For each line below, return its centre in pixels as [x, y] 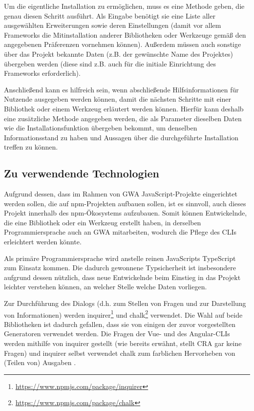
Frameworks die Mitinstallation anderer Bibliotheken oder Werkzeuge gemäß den [125, 34]
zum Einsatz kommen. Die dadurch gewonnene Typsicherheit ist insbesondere [120, 268]
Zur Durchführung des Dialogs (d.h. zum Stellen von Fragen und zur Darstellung [125, 303]
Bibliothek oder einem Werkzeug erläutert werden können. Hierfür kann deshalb [124, 108]
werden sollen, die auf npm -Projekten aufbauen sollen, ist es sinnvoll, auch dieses [125, 203]
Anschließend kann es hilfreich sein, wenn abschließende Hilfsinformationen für [121, 89]
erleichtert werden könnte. [43, 242]
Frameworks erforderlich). [42, 73]
